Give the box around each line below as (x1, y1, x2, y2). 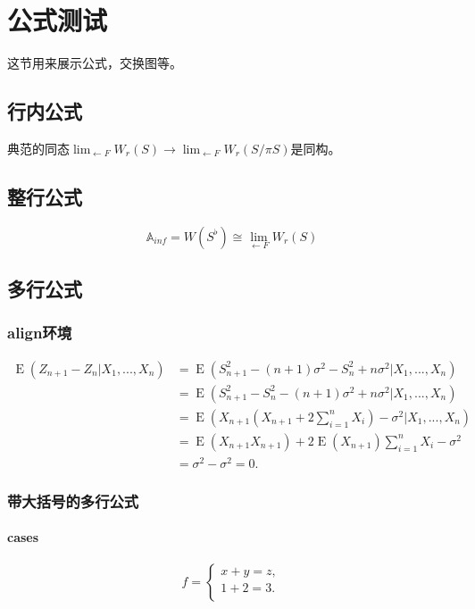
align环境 (7, 321, 72, 344)
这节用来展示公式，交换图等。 (7, 54, 182, 72)
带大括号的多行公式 (7, 489, 139, 512)
